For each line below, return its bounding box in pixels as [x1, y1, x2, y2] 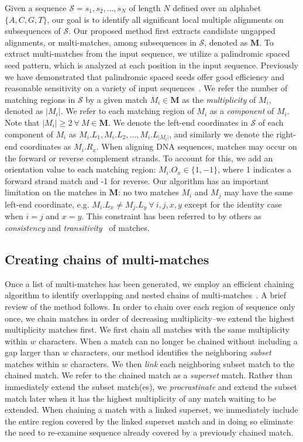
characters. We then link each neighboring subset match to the [70, 357, 295, 370]
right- [276, 127, 297, 140]
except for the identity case [184, 198, 282, 210]
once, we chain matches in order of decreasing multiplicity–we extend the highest [5, 312, 295, 324]
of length [129, 2, 161, 13]
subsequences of [5, 25, 61, 37]
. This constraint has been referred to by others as [81, 210, 261, 222]
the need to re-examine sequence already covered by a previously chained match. [5, 426, 294, 438]
